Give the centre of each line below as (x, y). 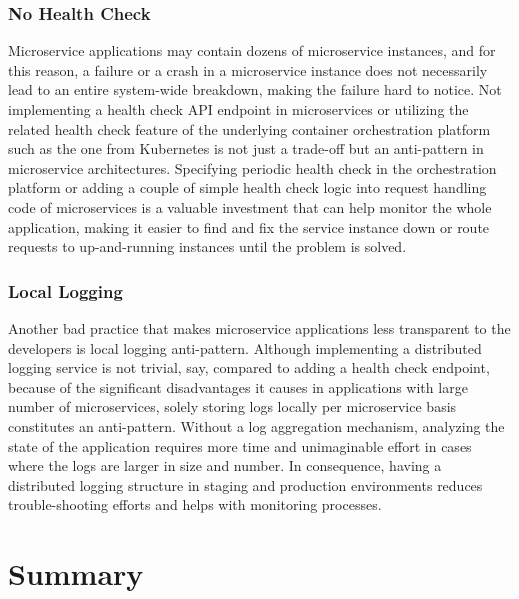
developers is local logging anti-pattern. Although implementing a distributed (245, 347)
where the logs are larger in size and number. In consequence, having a (225, 465)
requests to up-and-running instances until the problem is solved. (207, 246)
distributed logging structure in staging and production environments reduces (245, 484)
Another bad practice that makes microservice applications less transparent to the (259, 327)
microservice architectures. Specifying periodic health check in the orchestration (252, 167)
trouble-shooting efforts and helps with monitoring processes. (195, 504)
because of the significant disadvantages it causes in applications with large (238, 386)
